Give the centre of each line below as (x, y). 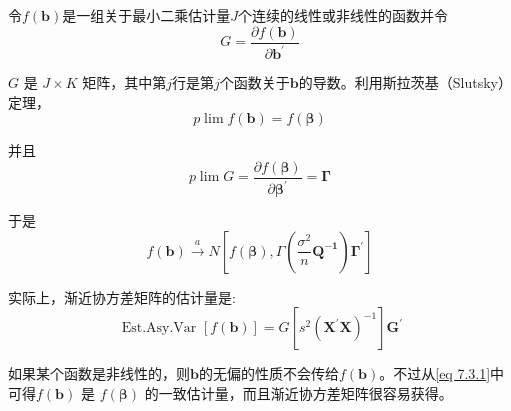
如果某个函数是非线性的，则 (99, 373)
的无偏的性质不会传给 (268, 373)
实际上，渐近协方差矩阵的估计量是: (122, 296)
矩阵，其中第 (124, 82)
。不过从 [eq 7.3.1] (435, 373)
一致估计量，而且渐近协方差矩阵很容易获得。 (305, 392)
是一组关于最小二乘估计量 (146, 15)
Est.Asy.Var (159, 328)
